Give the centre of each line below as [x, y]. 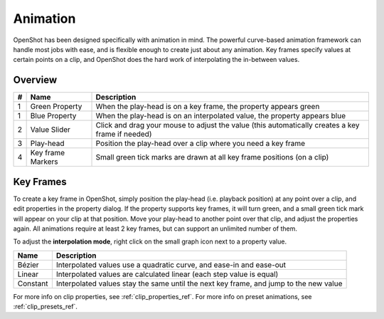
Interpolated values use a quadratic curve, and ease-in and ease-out [171, 265]
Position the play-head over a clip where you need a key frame [201, 144]
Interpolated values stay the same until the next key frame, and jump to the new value [199, 283]
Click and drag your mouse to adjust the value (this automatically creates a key [228, 125]
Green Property [56, 107]
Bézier [28, 265]
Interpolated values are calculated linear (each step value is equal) [167, 274]
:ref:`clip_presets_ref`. [46, 307]
